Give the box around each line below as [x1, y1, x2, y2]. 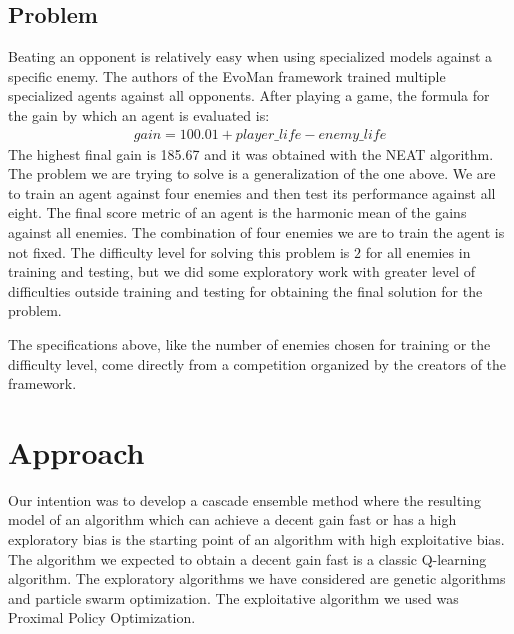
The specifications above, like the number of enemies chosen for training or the [8, 333, 491, 354]
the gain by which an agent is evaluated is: [8, 104, 270, 125]
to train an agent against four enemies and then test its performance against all [8, 182, 496, 203]
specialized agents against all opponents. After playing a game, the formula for [8, 85, 490, 106]
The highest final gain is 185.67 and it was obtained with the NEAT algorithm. [8, 143, 494, 164]
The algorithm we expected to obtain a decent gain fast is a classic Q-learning [8, 548, 487, 569]
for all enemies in [365, 241, 471, 262]
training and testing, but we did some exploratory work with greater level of [8, 261, 476, 282]
